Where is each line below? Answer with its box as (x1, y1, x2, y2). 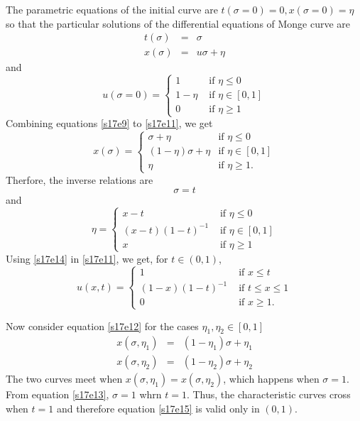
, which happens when (223, 371, 320, 386)
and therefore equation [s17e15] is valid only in (56, 401, 260, 416)
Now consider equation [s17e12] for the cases (6, 318, 199, 333)
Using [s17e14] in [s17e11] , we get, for (6, 251, 168, 266)
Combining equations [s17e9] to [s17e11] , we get (6, 116, 213, 131)
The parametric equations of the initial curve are (6, 2, 218, 16)
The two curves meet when (6, 371, 123, 386)
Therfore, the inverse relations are (6, 172, 153, 187)
